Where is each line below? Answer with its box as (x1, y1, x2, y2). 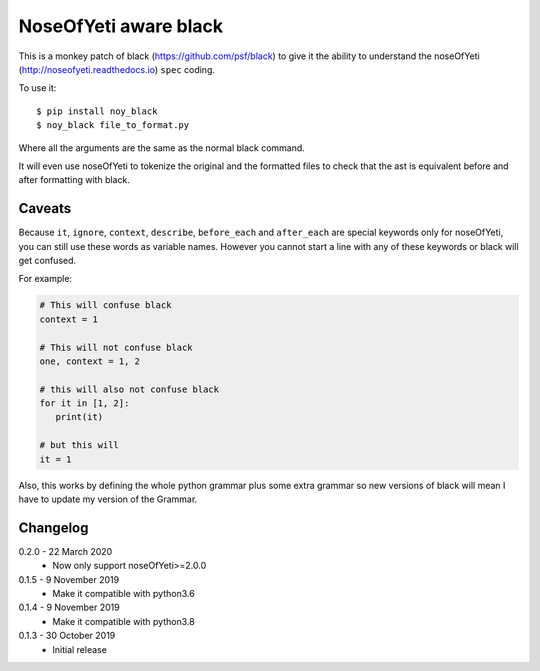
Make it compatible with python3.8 (52, 615, 195, 627)
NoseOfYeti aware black (18, 15, 224, 37)
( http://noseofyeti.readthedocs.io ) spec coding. (18, 63, 215, 75)
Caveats (18, 200, 72, 217)
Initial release (52, 643, 107, 655)
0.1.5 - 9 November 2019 (18, 573, 120, 585)
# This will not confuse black (39, 341, 194, 353)
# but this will (39, 440, 120, 451)
